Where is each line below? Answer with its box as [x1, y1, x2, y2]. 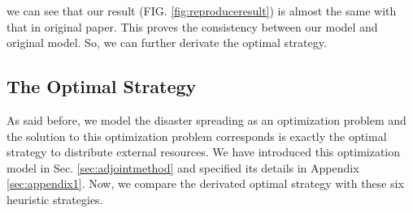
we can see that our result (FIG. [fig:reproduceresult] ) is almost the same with [7, 2, 397, 19]
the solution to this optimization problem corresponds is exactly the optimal [7, 127, 387, 144]
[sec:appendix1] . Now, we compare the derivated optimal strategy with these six [7, 175, 404, 192]
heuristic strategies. [7, 190, 103, 207]
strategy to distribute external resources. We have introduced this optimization [7, 143, 401, 160]
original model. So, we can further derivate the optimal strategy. [7, 34, 327, 51]
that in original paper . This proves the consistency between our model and [7, 18, 378, 35]
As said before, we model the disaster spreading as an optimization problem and [7, 111, 406, 128]
